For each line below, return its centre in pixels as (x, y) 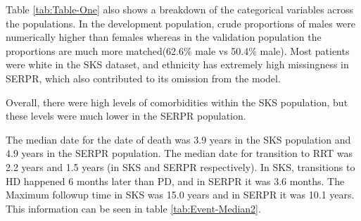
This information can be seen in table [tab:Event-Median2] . (133, 208)
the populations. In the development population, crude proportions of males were (181, 23)
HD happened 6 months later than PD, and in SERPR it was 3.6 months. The (175, 181)
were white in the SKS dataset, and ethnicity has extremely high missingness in (177, 64)
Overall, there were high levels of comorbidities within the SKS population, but (177, 102)
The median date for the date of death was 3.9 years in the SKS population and (178, 139)
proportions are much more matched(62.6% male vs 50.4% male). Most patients (178, 50)
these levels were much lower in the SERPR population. (126, 116)
